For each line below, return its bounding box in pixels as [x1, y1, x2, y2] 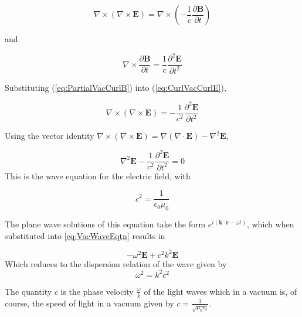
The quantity [5, 285, 52, 297]
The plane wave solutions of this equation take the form [5, 217, 206, 230]
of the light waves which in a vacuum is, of [144, 285, 297, 297]
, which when [246, 217, 294, 230]
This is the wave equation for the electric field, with [5, 169, 191, 182]
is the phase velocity [60, 285, 134, 297]
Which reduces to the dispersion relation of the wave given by [5, 257, 227, 270]
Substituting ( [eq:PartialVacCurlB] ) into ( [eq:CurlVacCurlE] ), [5, 81, 226, 93]
